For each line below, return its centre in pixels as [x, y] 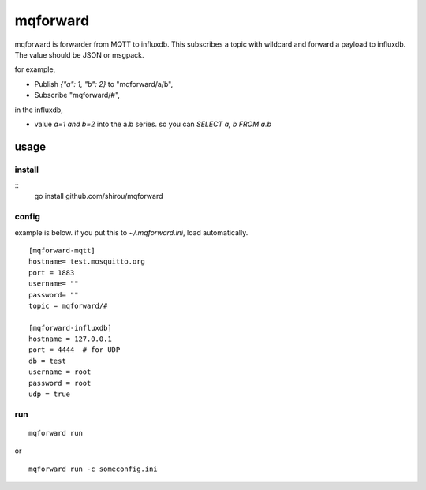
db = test [47, 361]
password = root [60, 383]
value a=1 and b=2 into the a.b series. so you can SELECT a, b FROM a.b [153, 124]
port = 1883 [52, 273]
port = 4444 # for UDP [75, 350]
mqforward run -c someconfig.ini [93, 469]
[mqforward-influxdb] [70, 328]
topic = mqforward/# [68, 305]
